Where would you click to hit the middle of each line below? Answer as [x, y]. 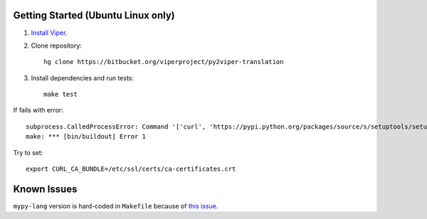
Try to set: [28, 152]
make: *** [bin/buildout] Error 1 [86, 137]
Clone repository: [56, 46]
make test [60, 95]
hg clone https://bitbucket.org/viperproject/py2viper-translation [164, 62]
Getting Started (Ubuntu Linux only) [94, 15]
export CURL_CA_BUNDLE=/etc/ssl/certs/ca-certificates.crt [131, 169]
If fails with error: [38, 110]
